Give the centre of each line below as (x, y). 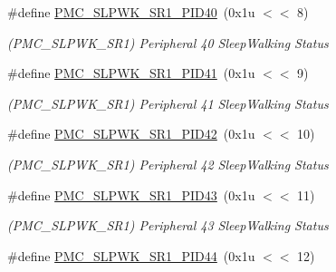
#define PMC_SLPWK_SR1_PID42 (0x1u (131, 134)
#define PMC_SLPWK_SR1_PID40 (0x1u (131, 12)
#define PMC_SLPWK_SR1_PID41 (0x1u (131, 73)
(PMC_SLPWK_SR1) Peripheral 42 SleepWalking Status (168, 164)
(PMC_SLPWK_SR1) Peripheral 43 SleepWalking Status (168, 225)
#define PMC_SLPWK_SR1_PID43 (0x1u (131, 194)
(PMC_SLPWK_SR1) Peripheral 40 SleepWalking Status (168, 42)
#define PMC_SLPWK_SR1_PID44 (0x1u (131, 255)
